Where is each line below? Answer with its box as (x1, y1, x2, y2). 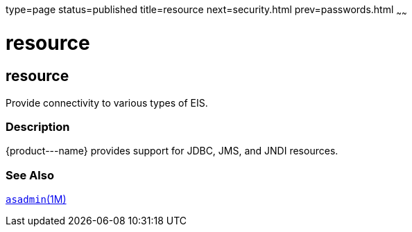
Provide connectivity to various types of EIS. (6, 96, 208, 109)
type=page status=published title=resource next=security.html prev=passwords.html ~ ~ (6, 3, 407, 18)
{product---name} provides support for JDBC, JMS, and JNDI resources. (6, 145, 338, 157)
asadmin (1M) (6, 193, 67, 206)
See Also (6, 168, 54, 182)
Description (6, 120, 70, 134)
